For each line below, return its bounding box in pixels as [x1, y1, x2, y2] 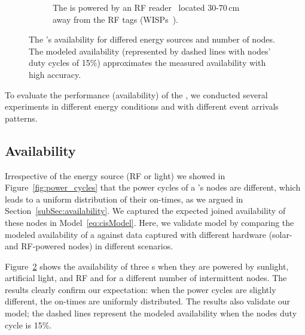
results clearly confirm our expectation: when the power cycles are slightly [5, 283, 276, 295]
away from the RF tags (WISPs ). [53, 13, 178, 25]
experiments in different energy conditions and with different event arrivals [5, 100, 279, 113]
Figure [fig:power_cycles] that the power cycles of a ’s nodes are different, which [5, 181, 301, 194]
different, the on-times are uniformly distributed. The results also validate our [5, 295, 291, 307]
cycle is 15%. [5, 318, 52, 331]
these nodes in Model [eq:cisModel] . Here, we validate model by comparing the [5, 216, 294, 228]
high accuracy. [29, 68, 81, 80]
